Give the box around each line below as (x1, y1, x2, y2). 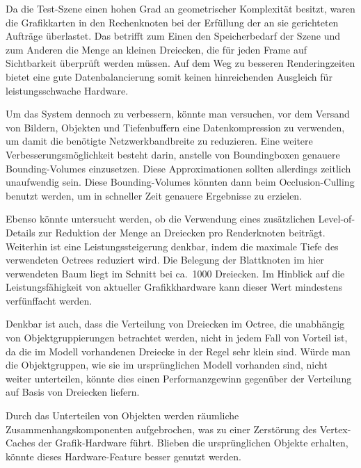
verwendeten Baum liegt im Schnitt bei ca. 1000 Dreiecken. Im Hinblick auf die (6, 266, 345, 280)
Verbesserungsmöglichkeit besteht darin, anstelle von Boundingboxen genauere (6, 147, 340, 161)
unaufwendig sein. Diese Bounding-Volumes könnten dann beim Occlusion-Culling (6, 175, 355, 189)
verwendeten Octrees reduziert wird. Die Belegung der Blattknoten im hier (6, 252, 324, 267)
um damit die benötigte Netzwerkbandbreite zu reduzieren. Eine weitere (6, 134, 313, 148)
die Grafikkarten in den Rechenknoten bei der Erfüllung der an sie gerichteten (6, 15, 339, 29)
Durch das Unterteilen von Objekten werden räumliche (6, 408, 239, 423)
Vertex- (319, 421, 351, 436)
